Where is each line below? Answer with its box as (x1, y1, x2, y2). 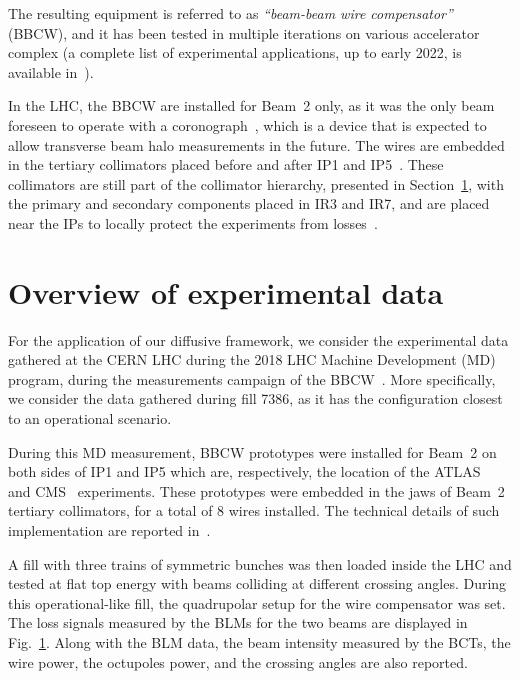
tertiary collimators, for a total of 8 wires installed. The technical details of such (8, 500, 500, 521)
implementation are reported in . (8, 520, 211, 540)
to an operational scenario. (8, 408, 172, 429)
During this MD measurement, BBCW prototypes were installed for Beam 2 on (8, 441, 497, 462)
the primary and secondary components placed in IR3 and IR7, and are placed (8, 193, 490, 214)
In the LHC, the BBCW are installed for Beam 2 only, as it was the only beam (8, 95, 495, 116)
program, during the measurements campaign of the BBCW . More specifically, (8, 368, 496, 389)
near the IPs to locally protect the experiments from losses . (8, 212, 378, 233)
